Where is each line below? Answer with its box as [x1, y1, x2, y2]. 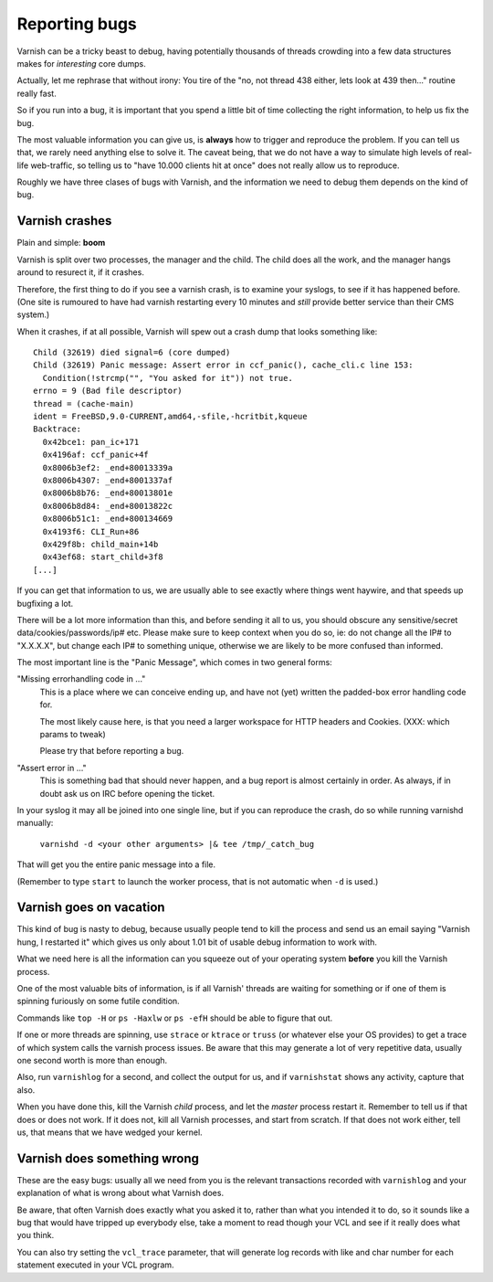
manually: [16, 818, 54, 829]
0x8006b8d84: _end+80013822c [42, 501, 173, 511]
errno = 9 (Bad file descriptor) [33, 386, 183, 397]
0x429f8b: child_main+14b [42, 539, 159, 549]
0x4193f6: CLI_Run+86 [42, 526, 140, 536]
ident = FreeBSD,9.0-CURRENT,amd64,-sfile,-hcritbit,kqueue [33, 411, 308, 422]
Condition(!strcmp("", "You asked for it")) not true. [42, 373, 294, 383]
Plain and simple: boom [16, 238, 106, 249]
